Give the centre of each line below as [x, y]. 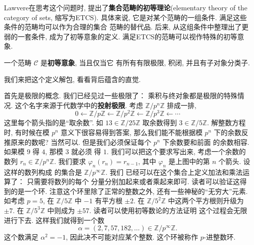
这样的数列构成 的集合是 [43, 172]
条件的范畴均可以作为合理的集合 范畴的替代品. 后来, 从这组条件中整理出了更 [126, 27]
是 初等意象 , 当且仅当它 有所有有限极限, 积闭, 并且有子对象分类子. [145, 62]
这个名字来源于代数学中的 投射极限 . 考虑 [79, 105]
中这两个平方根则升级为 [206, 201]
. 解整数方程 [226, 122]
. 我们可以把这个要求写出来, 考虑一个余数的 [176, 151]
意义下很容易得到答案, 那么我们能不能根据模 [132, 132]
